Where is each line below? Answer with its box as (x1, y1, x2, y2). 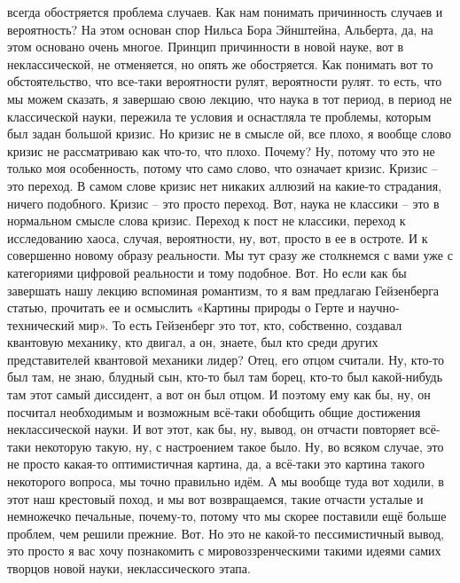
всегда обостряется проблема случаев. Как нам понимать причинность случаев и (7, 3, 443, 20)
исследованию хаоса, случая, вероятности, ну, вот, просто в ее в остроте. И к (7, 228, 428, 247)
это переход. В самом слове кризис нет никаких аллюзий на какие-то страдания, (7, 176, 442, 194)
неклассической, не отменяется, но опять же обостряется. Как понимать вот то (7, 54, 433, 73)
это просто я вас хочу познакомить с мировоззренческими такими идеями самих (7, 541, 441, 560)
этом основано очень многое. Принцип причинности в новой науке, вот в (7, 37, 404, 56)
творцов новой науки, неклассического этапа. (7, 559, 251, 577)
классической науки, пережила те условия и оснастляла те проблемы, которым (7, 106, 432, 125)
